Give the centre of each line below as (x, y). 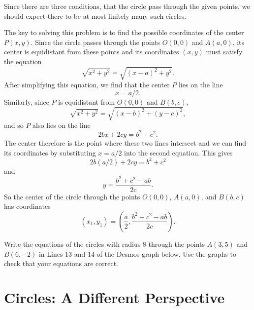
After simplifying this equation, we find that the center (87, 85)
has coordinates (27, 206)
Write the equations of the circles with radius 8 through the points (105, 244)
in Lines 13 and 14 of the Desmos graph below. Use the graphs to (137, 253)
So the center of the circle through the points (72, 196)
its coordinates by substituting (50, 152)
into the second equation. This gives (178, 152)
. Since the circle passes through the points (95, 42)
